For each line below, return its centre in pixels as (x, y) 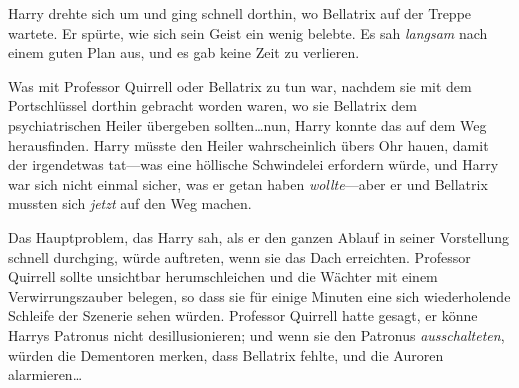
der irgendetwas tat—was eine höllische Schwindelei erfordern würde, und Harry (253, 164)
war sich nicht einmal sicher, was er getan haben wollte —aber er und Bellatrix (248, 183)
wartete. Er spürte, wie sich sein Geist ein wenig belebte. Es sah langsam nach (248, 32)
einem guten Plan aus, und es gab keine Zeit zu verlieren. (184, 52)
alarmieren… (45, 374)
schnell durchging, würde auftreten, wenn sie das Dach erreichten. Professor (239, 256)
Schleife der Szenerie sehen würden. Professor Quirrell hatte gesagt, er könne (243, 315)
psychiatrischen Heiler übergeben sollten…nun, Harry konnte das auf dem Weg (247, 124)
